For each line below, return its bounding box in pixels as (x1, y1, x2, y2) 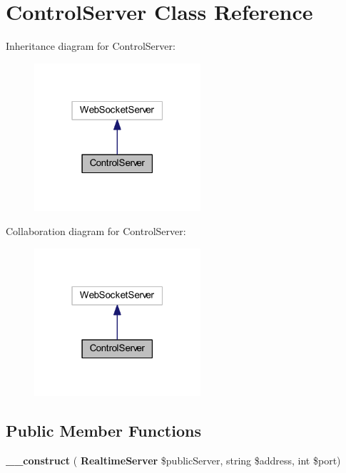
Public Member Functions (6, 420, 201, 442)
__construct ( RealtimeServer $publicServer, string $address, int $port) (6, 453, 341, 468)
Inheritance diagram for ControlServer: (6, 38, 175, 53)
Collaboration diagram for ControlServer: (6, 224, 186, 239)
